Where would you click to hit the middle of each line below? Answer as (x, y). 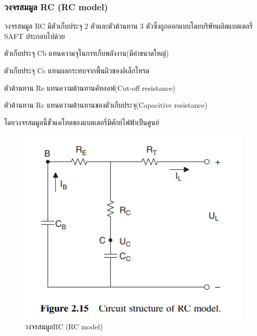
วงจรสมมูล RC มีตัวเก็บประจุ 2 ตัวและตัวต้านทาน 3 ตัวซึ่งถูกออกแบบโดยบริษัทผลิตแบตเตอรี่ (128, 26)
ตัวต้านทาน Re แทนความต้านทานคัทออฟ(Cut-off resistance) (90, 87)
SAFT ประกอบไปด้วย (35, 36)
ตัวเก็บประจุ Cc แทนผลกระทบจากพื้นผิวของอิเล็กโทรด (77, 70)
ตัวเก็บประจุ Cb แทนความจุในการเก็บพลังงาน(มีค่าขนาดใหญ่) (86, 53)
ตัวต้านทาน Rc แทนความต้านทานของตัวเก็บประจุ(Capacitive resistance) (106, 105)
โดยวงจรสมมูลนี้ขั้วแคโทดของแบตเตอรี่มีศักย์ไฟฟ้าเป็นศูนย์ (82, 122)
